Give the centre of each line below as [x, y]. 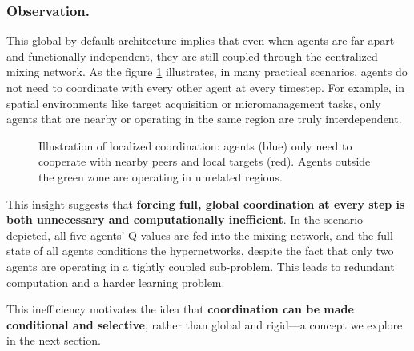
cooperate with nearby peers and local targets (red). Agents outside [205, 161]
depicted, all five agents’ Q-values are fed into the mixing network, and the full [200, 235]
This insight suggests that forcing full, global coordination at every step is [206, 203]
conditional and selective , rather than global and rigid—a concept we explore [205, 324]
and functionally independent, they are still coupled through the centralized [192, 56]
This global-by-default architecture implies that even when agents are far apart [201, 40]
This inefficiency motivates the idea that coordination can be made [180, 309]
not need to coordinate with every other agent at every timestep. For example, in [206, 87]
